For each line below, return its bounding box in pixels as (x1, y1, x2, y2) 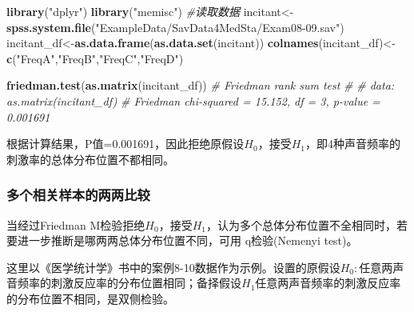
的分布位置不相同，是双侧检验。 (6, 290, 174, 306)
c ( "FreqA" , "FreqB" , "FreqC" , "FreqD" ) (6, 50, 184, 66)
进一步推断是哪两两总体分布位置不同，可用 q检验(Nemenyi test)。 (17, 232, 358, 249)
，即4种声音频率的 (305, 135, 400, 152)
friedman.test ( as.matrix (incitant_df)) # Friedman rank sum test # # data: (6, 77, 395, 94)
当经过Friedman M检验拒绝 (6, 216, 145, 233)
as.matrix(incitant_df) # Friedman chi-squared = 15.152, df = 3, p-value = (6, 92, 380, 109)
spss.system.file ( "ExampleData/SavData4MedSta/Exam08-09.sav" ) (6, 18, 344, 35)
